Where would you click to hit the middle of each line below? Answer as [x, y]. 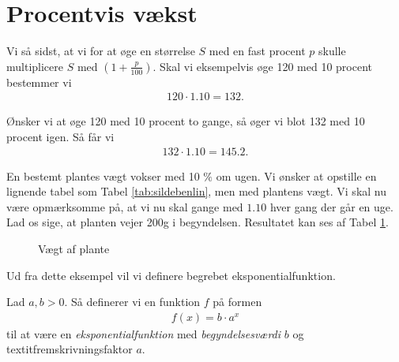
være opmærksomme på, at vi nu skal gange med [125, 206]
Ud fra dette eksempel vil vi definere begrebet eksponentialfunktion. [171, 275]
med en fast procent [257, 51]
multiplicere [35, 66]
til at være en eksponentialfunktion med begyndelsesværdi [144, 333]
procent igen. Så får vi [60, 136]
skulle [332, 51]
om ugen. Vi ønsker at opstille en [296, 175]
